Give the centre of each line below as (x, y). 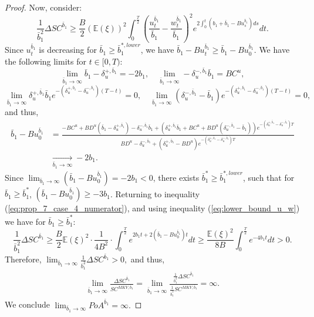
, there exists (176, 177)
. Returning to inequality (155, 193)
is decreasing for (68, 50)
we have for (25, 221)
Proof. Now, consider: (43, 7)
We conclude (27, 304)
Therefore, (23, 259)
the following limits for (45, 61)
